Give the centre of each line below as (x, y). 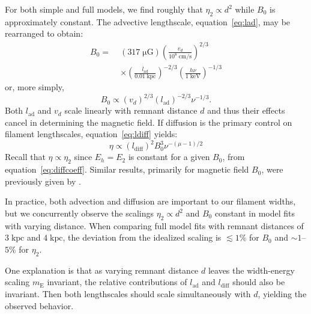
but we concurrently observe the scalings (80, 213)
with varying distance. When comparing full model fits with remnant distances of (154, 225)
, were (272, 169)
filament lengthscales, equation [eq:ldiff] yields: (91, 134)
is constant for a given (169, 157)
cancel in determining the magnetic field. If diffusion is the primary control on (149, 122)
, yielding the (282, 293)
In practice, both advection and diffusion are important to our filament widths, (150, 201)
